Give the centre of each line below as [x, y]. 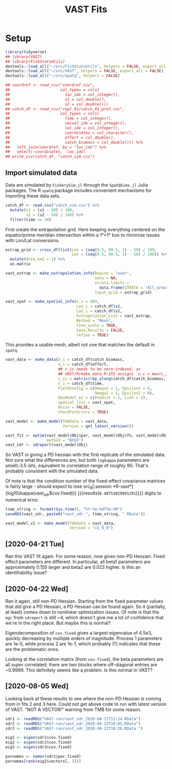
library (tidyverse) [26, 52]
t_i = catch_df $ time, [81, 383]
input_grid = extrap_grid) [123, 292]
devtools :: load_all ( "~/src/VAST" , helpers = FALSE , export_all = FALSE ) [84, 71]
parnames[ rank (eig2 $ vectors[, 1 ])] [43, 761]
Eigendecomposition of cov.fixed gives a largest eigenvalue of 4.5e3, [79, 633]
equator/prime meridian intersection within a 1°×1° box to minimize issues [83, 235]
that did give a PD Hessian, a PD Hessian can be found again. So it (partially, [86, 606]
